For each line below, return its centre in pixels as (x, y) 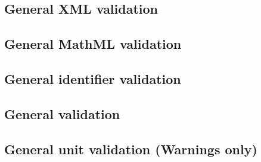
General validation (62, 113)
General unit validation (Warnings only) (131, 149)
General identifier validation (93, 78)
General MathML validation (93, 44)
